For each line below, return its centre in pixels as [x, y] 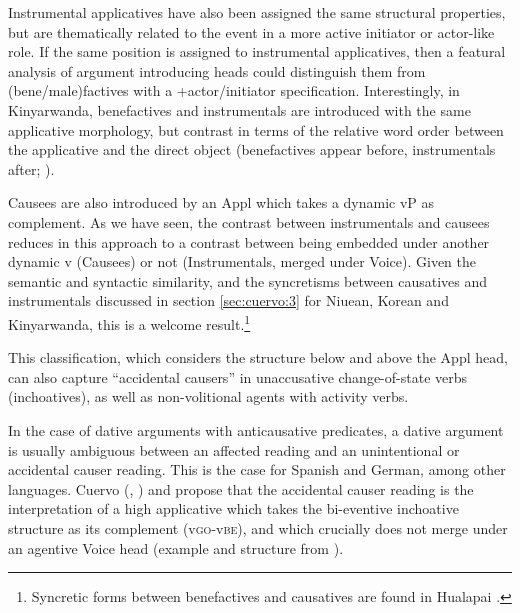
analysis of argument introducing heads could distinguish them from [217, 70]
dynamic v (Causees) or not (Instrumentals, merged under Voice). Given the [242, 261]
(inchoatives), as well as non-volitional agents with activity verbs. [208, 396]
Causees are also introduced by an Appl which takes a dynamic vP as [221, 202]
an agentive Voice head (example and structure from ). [176, 547]
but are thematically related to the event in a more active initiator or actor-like [251, 31]
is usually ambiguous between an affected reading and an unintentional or [234, 449]
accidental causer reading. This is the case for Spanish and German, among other [257, 469]
